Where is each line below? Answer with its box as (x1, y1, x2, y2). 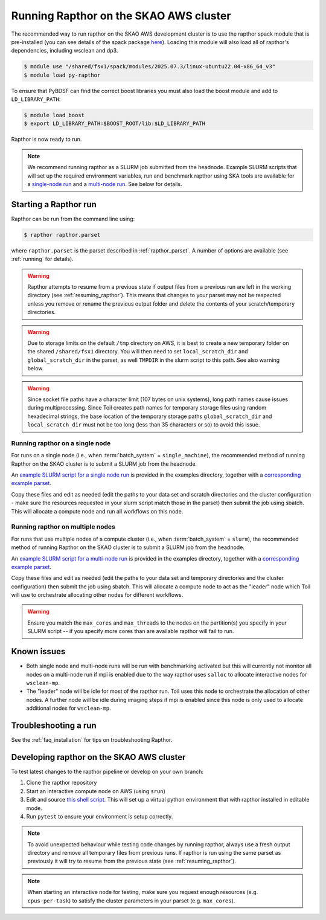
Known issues (11, 646, 66, 657)
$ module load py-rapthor (24, 71, 101, 79)
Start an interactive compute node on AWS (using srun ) (26, 787, 165, 794)
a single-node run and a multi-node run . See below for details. (27, 181, 182, 187)
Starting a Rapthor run (11, 199, 97, 210)
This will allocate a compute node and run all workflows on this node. (11, 507, 184, 515)
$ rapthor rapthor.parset (24, 231, 101, 238)
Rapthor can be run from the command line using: (11, 215, 135, 222)
